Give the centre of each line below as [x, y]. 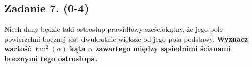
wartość [18, 49]
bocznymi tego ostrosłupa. [51, 58]
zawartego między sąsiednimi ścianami [163, 49]
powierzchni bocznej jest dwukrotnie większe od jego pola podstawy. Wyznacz [126, 39]
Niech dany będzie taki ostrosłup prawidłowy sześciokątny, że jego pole [113, 29]
